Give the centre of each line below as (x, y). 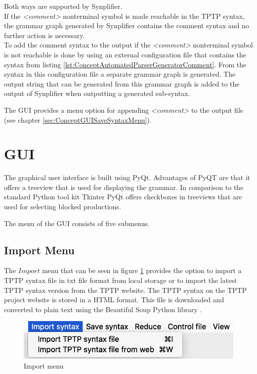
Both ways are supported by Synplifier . (63, 6)
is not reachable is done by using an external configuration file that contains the (125, 54)
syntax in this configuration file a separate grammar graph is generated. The (120, 74)
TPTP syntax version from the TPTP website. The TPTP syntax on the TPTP (126, 290)
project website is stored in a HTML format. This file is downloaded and (114, 300)
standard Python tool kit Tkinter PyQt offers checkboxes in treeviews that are (123, 197)
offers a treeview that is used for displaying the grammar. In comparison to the (124, 187)
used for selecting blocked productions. (63, 207)
